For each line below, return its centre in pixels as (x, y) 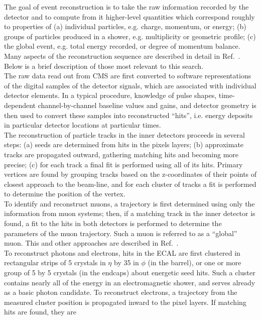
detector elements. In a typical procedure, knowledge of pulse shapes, (110, 95)
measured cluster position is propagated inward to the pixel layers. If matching (125, 302)
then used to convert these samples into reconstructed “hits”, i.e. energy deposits (128, 115)
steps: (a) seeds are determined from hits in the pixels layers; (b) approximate (124, 144)
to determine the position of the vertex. (65, 194)
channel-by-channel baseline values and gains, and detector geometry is (147, 105)
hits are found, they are (40, 312)
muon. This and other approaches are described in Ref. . (91, 243)
